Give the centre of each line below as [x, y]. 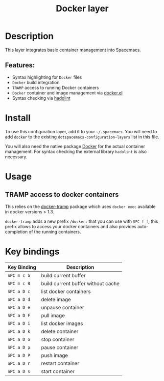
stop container [58, 339]
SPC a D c [19, 291]
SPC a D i [19, 323]
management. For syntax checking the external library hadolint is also [76, 151]
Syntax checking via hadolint [41, 98]
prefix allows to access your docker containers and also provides [71, 226]
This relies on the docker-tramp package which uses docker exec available [80, 206]
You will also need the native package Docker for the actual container [75, 146]
